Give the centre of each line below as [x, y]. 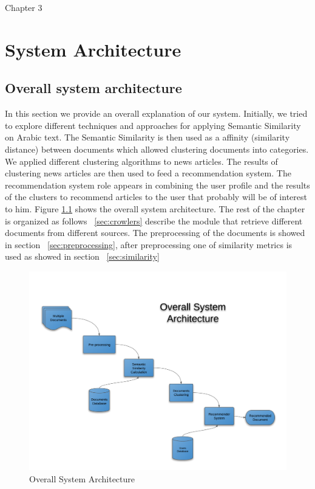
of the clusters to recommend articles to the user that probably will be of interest [156, 197]
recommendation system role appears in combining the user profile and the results [157, 185]
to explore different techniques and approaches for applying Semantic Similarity [153, 125]
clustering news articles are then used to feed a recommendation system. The [148, 173]
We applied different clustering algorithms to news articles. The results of [141, 161]
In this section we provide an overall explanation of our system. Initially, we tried [156, 113]
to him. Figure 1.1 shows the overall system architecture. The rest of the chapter [155, 208]
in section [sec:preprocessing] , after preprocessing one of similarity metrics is [149, 244]
